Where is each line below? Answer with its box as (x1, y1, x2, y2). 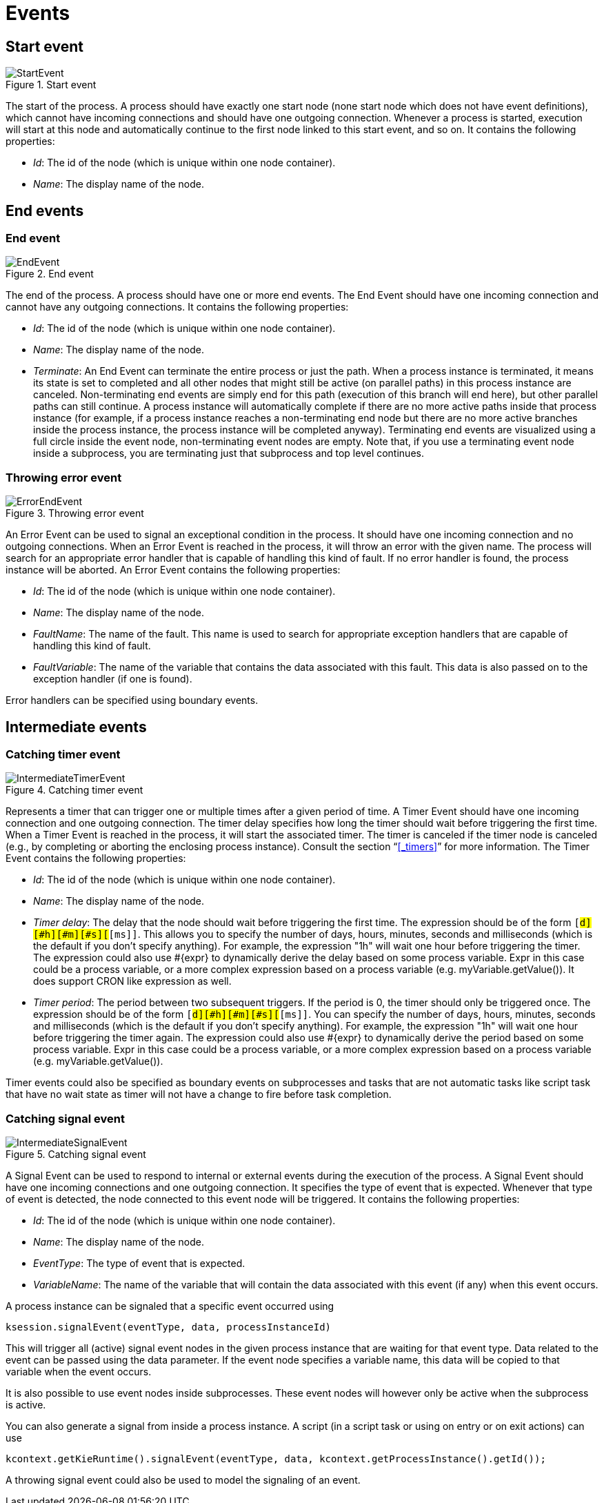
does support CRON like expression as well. (33, 975, 232, 988)
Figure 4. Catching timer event (6, 784, 143, 796)
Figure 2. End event (6, 268, 94, 280)
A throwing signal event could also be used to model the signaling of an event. (6, 1474, 361, 1486)
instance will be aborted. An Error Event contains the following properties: (6, 564, 341, 576)
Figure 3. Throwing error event (6, 507, 144, 520)
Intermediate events (6, 718, 147, 736)
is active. (6, 1399, 46, 1411)
